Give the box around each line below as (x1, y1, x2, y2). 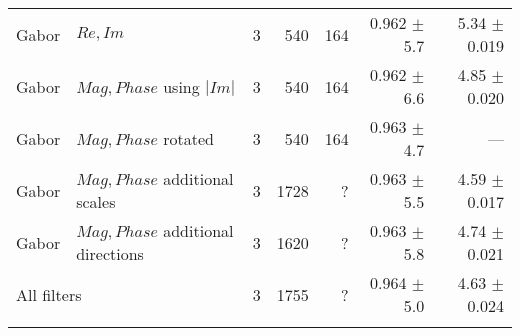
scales (76, 190, 116, 213)
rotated (163, 126, 214, 150)
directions (76, 242, 144, 265)
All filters (16, 282, 82, 306)
